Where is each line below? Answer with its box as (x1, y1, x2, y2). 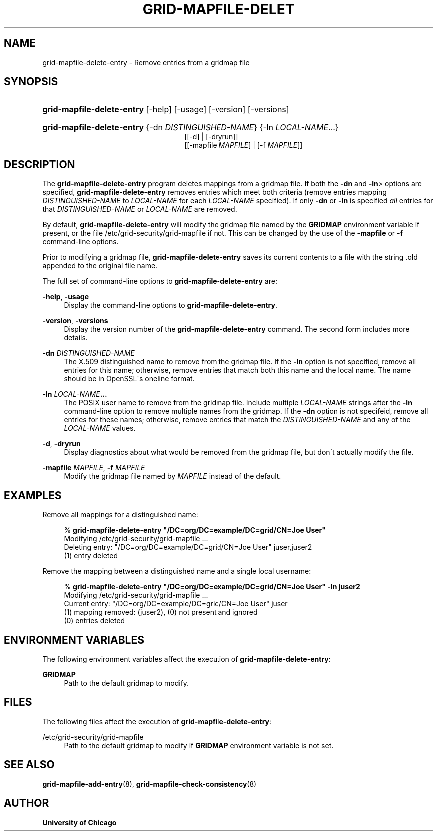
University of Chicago (42, 818, 117, 827)
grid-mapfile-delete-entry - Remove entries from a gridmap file (42, 58, 250, 67)
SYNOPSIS (4, 75, 58, 88)
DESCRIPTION (4, 158, 75, 171)
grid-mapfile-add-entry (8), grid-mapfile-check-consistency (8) (42, 779, 257, 788)
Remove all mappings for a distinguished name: (42, 510, 198, 519)
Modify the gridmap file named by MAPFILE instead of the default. (64, 472, 281, 481)
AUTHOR (4, 797, 49, 810)
